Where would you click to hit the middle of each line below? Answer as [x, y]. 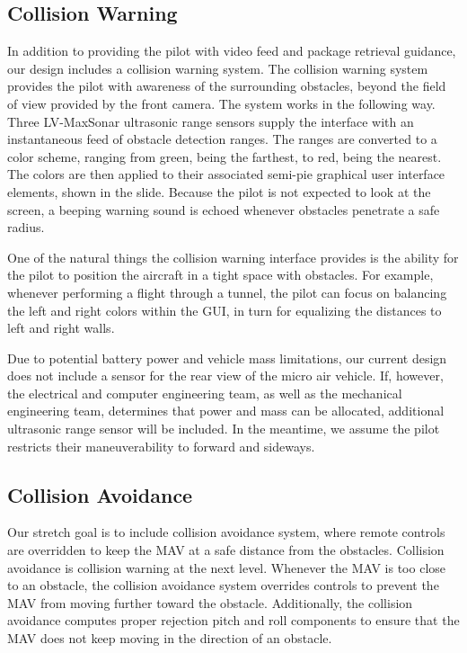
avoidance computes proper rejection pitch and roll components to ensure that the [233, 620]
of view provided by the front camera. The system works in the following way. [221, 103]
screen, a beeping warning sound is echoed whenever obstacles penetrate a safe [224, 209]
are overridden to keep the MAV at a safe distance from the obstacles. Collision [226, 550]
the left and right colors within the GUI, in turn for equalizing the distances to [225, 310]
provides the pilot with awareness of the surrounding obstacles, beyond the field [227, 86]
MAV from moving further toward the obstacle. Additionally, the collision [210, 602]
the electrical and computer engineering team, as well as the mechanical [205, 393]
